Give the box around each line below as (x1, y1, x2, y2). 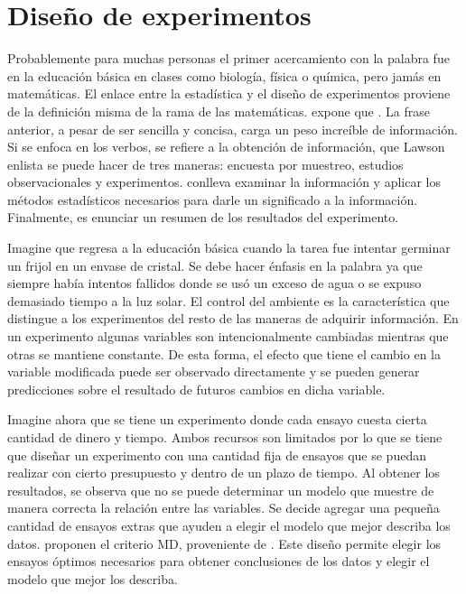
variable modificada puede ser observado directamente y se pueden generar (7, 362, 420, 381)
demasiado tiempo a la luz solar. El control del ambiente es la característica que (7, 291, 450, 310)
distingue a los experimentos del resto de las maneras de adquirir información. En (7, 309, 459, 328)
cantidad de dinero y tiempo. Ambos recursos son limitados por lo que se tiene (7, 428, 443, 446)
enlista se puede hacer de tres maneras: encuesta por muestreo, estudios (7, 154, 404, 173)
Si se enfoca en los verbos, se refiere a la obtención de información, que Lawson (7, 137, 445, 156)
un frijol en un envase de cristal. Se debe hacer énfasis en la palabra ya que (7, 255, 423, 274)
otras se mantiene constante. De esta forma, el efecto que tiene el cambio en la (7, 344, 441, 363)
